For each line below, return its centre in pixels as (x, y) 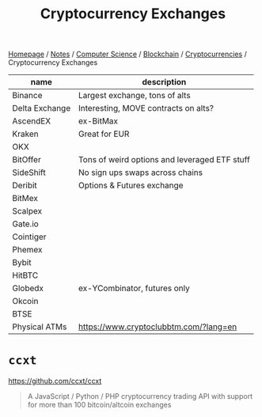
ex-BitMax (98, 121)
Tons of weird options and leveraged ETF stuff (164, 160)
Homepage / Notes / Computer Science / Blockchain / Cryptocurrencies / (127, 54)
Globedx (28, 288)
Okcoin (25, 301)
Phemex (27, 250)
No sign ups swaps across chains (140, 172)
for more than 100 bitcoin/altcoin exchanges (99, 405)
